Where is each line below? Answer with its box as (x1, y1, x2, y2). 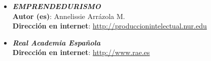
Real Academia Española (12, 37, 100, 47)
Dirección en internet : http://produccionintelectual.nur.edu (12, 20, 207, 31)
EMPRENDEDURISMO (12, 1, 101, 11)
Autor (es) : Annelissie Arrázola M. (12, 10, 125, 21)
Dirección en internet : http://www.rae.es (12, 47, 150, 57)
